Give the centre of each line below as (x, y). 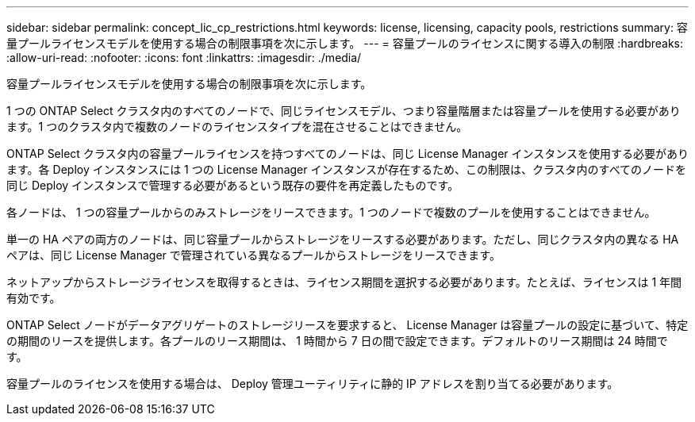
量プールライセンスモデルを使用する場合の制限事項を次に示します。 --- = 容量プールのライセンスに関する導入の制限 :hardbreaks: (345, 43)
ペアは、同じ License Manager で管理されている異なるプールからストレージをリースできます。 (253, 255)
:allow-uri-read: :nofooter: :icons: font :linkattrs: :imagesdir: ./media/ (184, 58)
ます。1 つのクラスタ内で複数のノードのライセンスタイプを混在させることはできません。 (237, 127)
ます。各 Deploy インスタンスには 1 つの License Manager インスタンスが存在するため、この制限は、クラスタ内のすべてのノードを (347, 169)
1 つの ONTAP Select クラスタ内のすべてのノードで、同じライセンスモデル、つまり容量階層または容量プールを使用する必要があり (344, 111)
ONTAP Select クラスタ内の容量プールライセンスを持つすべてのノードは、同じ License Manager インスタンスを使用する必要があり (347, 153)
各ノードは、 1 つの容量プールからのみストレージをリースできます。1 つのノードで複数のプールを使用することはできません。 (331, 212)
